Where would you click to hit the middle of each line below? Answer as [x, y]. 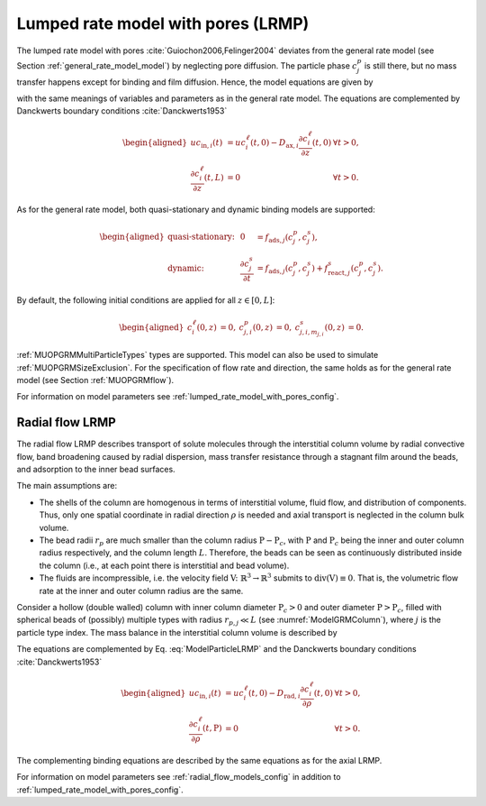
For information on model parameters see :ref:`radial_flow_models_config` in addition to [179, 777]
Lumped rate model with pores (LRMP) [163, 23]
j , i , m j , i [312, 332]
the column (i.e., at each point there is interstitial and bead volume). [164, 565]
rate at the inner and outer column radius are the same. [141, 591]
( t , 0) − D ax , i [275, 143]
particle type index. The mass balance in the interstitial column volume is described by [177, 632]
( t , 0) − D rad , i [274, 694]
